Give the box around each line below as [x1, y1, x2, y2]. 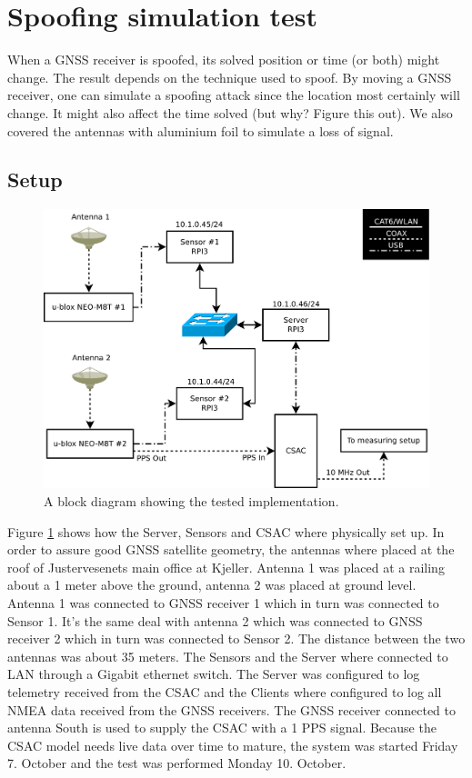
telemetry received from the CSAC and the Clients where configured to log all [7, 682, 442, 701]
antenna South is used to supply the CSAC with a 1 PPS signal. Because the [7, 718, 437, 737]
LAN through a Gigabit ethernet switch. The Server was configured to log [7, 664, 420, 683]
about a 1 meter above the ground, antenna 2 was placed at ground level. [7, 575, 417, 594]
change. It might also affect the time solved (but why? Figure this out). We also [7, 103, 453, 122]
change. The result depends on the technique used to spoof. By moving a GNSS [7, 67, 452, 86]
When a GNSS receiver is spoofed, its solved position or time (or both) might [7, 50, 440, 69]
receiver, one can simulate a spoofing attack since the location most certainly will [7, 85, 460, 105]
